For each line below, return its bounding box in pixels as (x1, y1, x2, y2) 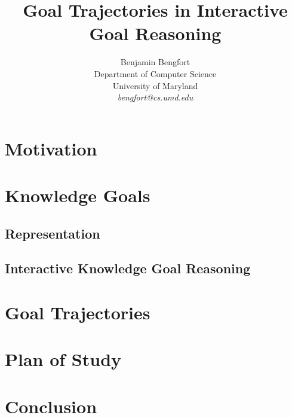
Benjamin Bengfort (120, 56, 190, 68)
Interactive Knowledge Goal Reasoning (5, 259, 251, 277)
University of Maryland (112, 79, 198, 91)
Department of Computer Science (94, 67, 217, 80)
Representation (5, 224, 100, 242)
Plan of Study (5, 347, 122, 371)
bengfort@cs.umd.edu (117, 91, 193, 103)
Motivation (5, 136, 97, 160)
